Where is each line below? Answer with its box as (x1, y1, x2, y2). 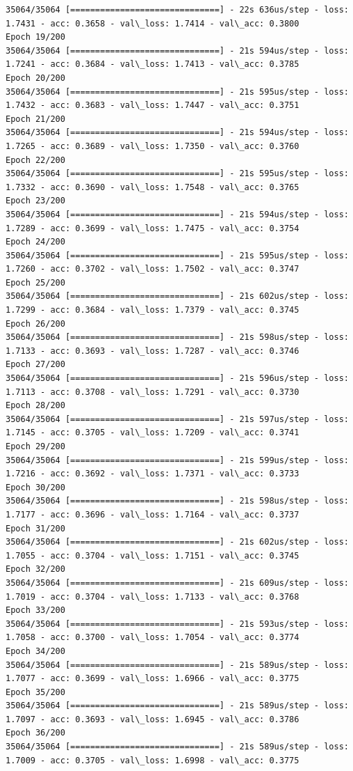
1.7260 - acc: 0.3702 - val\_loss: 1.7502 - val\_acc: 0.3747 (6, 264, 299, 274)
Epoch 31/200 (6, 523, 65, 534)
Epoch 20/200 (6, 72, 65, 83)
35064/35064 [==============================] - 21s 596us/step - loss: (6, 373, 349, 384)
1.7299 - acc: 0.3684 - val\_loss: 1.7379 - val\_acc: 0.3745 (6, 305, 299, 316)
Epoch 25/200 (6, 277, 65, 288)
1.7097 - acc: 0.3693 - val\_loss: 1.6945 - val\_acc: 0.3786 (6, 714, 299, 724)
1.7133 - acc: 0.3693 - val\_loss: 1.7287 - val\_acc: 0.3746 (6, 345, 299, 356)
